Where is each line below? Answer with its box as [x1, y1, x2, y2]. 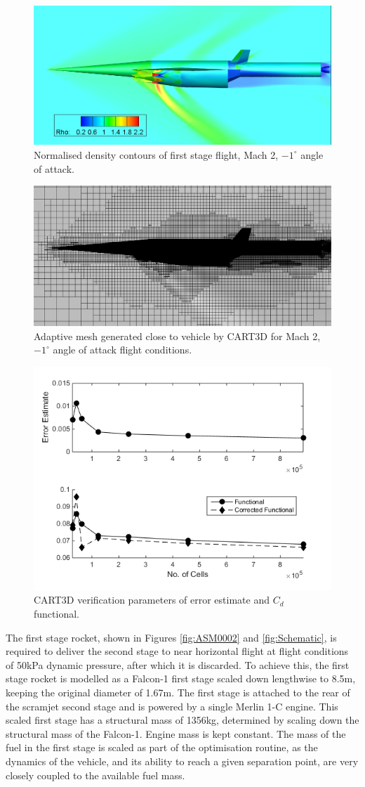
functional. [34, 606, 79, 621]
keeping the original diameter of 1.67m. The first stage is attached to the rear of [6, 685, 350, 700]
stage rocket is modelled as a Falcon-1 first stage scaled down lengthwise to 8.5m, [6, 671, 356, 686]
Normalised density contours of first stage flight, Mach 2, [34, 147, 279, 162]
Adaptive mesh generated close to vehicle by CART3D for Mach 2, [34, 328, 321, 343]
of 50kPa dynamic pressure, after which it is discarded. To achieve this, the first [6, 657, 350, 672]
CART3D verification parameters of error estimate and [34, 592, 270, 607]
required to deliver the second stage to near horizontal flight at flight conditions [6, 644, 349, 658]
